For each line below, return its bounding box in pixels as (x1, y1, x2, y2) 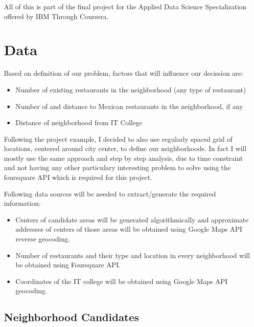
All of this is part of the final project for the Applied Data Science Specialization (4, 1, 247, 11)
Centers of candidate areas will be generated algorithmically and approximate (15, 214, 249, 224)
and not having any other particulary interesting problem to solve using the (4, 162, 231, 173)
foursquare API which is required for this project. (4, 172, 152, 182)
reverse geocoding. (15, 234, 70, 244)
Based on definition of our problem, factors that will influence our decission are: (4, 68, 243, 78)
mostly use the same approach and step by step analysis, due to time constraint (4, 153, 243, 163)
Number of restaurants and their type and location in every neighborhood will (15, 250, 250, 260)
